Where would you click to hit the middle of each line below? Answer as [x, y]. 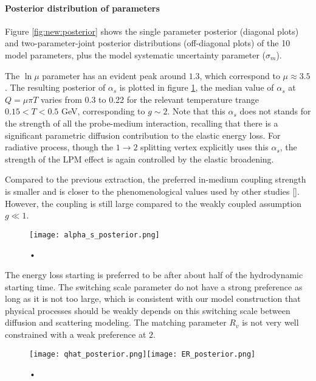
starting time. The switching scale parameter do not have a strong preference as [154, 286]
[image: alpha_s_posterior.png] [94, 235]
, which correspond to [240, 75]
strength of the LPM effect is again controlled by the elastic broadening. [139, 159]
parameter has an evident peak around [114, 75]
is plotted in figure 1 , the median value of [197, 87]
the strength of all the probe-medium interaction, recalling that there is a [142, 123]
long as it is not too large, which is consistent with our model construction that [153, 299]
